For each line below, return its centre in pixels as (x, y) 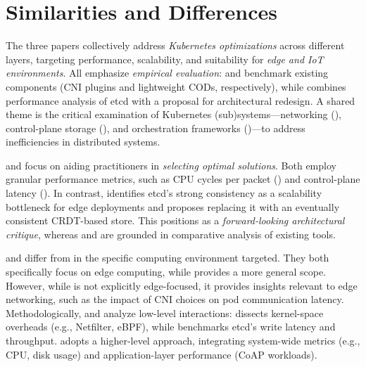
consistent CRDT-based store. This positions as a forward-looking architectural (175, 220)
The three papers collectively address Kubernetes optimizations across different (175, 45)
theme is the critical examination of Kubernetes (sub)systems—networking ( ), (173, 114)
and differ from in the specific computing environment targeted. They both (168, 258)
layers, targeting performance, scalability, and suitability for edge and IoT (165, 59)
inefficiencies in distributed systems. (83, 142)
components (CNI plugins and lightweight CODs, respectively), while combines (176, 86)
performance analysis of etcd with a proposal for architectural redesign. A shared (181, 100)
